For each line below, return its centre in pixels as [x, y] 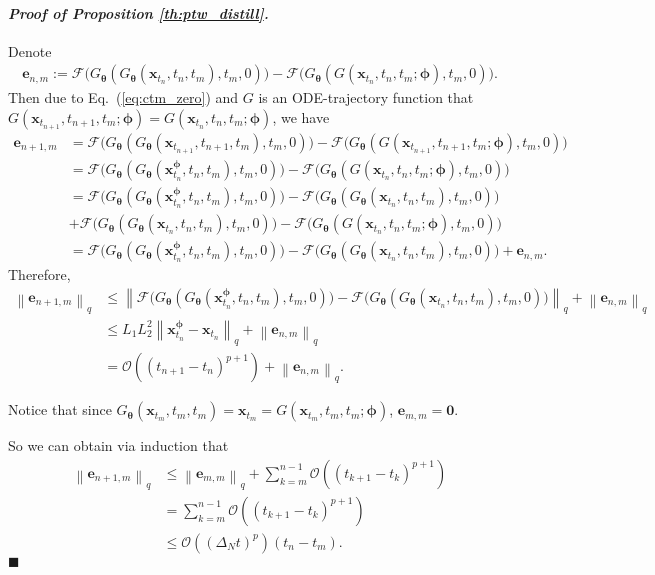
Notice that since [60, 409]
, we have [301, 117]
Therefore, [39, 274]
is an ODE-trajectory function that [366, 97]
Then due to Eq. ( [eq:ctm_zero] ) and [123, 97]
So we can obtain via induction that [118, 445]
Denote [30, 50]
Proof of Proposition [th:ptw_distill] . [138, 12]
